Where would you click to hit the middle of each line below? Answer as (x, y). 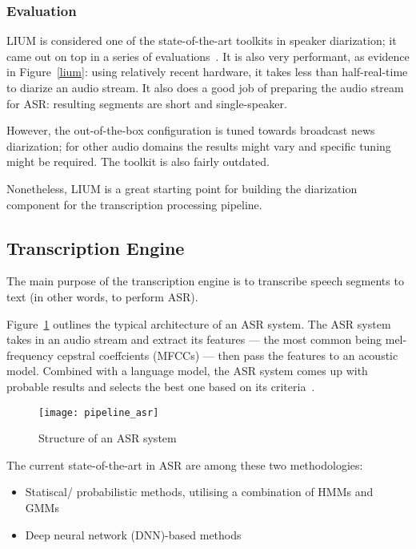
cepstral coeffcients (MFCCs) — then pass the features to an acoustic (228, 355)
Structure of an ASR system (108, 438)
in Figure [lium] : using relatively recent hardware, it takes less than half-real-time (207, 72)
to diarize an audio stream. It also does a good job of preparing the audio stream (205, 87)
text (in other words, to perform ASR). (102, 296)
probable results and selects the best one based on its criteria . (161, 386)
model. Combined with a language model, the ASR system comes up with (187, 371)
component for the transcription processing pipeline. (134, 204)
